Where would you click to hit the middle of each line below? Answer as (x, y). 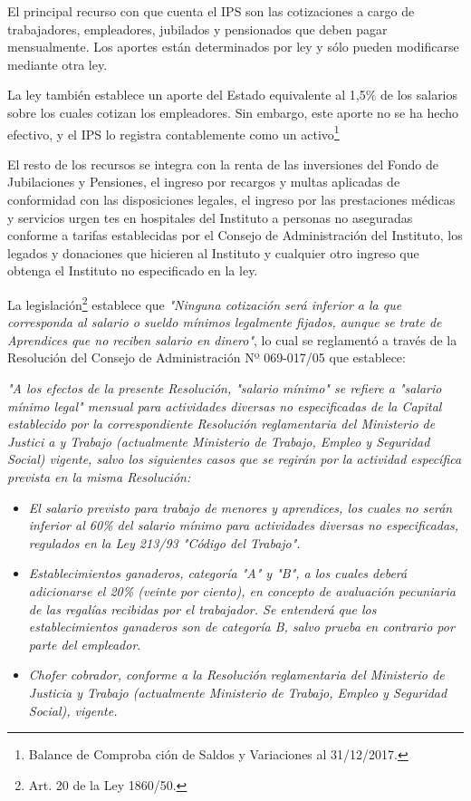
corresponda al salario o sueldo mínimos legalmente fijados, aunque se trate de (225, 322)
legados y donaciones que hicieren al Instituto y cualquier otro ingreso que (213, 252)
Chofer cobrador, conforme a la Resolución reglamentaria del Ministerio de (236, 675)
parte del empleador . (85, 644)
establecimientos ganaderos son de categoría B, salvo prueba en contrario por (241, 627)
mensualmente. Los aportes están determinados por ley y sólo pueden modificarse (233, 47)
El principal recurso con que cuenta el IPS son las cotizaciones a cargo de (211, 11)
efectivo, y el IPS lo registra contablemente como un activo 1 (173, 132)
